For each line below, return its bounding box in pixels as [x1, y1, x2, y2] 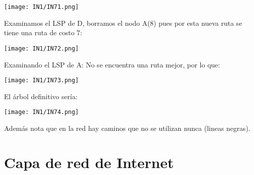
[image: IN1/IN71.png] [4, 3, 79, 10]
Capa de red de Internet [4, 152, 174, 172]
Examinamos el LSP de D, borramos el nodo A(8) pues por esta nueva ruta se [4, 17, 242, 28]
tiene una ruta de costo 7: [4, 27, 83, 38]
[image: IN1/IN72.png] [4, 45, 79, 52]
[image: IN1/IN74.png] [4, 109, 79, 116]
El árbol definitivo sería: [4, 91, 78, 101]
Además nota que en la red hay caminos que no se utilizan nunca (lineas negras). [4, 123, 251, 133]
